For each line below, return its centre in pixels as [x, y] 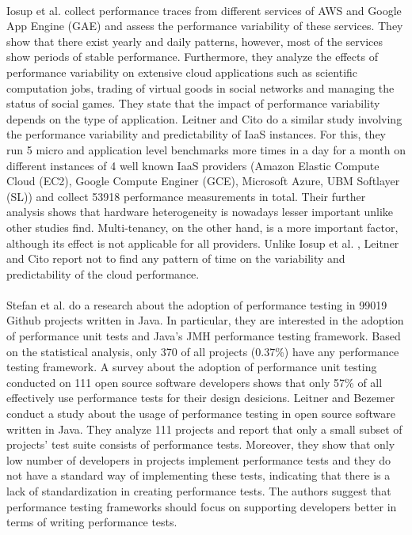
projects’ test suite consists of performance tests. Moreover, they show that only [201, 444]
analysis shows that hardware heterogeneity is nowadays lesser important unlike [200, 212]
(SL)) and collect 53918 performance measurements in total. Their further [186, 196]
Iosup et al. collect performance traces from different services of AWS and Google [204, 10]
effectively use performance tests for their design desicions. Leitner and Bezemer [201, 398]
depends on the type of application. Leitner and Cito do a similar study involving [204, 118]
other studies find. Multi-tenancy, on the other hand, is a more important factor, [202, 227]
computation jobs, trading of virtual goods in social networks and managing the [200, 87]
